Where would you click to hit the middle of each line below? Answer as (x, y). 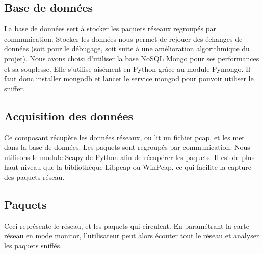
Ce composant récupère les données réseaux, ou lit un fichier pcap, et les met (124, 137)
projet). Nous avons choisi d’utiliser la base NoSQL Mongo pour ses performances (132, 58)
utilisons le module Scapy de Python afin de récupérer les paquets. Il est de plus (129, 157)
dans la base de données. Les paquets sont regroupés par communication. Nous (127, 147)
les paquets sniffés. (33, 245)
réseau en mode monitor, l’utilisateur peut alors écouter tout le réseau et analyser (132, 235)
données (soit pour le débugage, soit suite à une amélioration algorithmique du (127, 49)
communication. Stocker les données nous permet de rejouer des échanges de (123, 38)
